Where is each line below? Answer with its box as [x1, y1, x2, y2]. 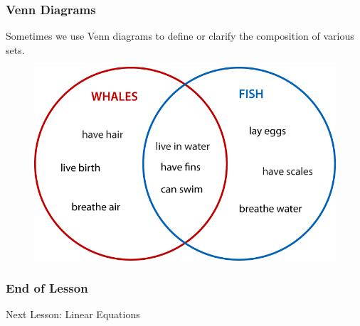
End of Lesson [6, 279, 88, 297]
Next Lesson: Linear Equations [6, 307, 140, 322]
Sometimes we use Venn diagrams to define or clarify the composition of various [6, 28, 354, 43]
